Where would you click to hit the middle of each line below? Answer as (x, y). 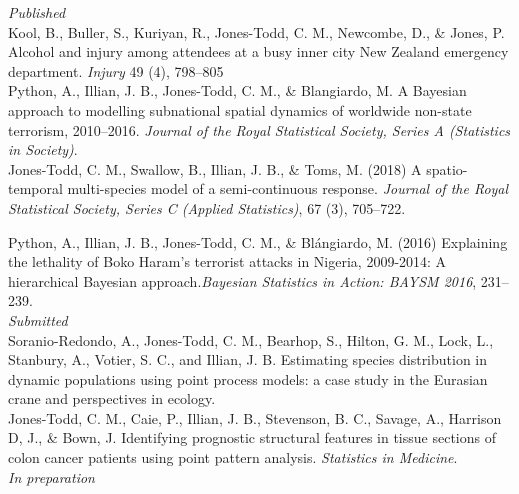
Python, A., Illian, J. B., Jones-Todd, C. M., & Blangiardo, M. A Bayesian (237, 90)
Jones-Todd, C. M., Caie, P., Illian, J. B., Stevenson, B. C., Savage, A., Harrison (255, 417)
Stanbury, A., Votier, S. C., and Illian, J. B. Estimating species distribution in (248, 359)
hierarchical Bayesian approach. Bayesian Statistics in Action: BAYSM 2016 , (242, 280)
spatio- (447, 168)
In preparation (51, 476)
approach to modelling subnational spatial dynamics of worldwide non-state (240, 109)
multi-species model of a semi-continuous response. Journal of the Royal (288, 188)
